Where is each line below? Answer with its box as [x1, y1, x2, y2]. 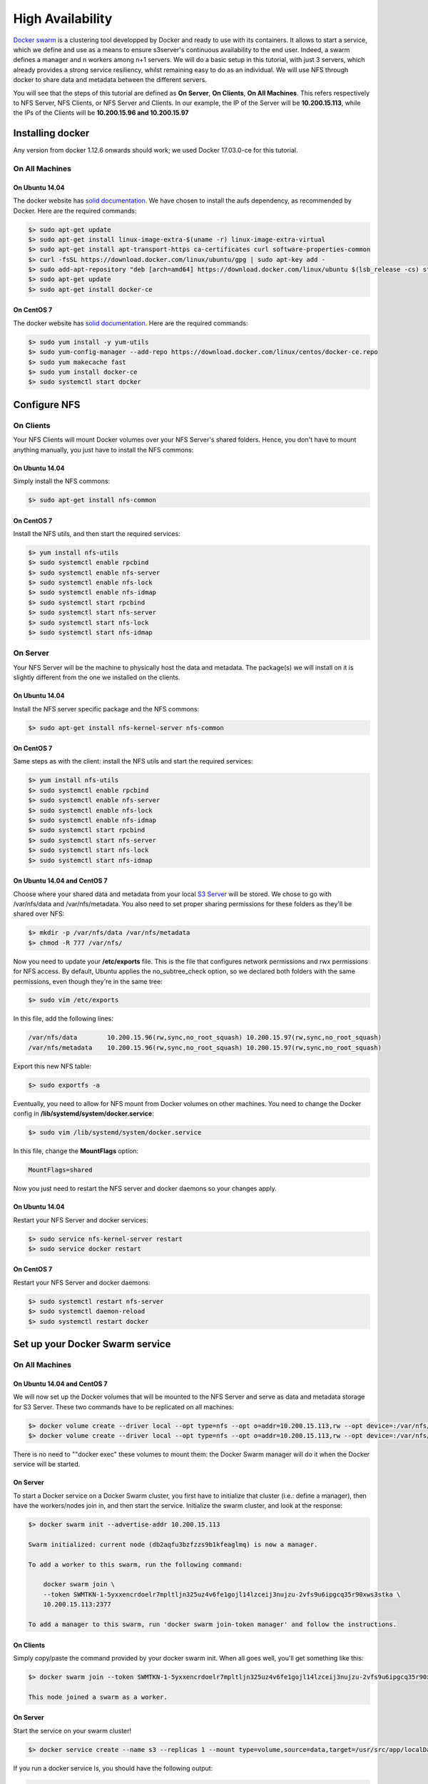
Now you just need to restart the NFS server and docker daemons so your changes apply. [13, 1185, 277, 1193]
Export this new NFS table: [13, 1062, 92, 1070]
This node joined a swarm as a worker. [28, 1693, 168, 1701]
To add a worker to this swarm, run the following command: [28, 1560, 243, 1568]
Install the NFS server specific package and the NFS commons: [13, 704, 200, 713]
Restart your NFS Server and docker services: [13, 1215, 148, 1224]
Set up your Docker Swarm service [13, 1338, 171, 1350]
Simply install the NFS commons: [13, 477, 111, 485]
